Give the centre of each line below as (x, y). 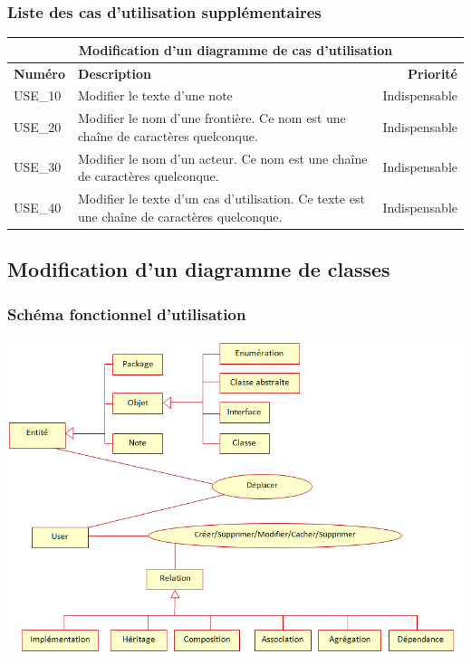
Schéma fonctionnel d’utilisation (127, 313)
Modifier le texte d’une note (155, 95)
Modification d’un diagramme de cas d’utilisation (235, 49)
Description (115, 73)
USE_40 (38, 207)
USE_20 (38, 127)
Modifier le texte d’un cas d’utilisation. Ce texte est (221, 199)
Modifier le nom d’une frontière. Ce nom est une (212, 118)
